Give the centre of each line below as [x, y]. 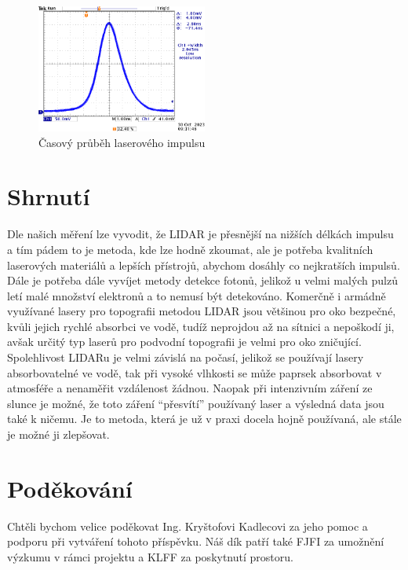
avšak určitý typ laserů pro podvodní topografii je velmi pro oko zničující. [184, 342]
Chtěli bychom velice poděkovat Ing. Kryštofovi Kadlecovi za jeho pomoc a [188, 526]
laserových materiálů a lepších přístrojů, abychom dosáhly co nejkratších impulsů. [204, 265]
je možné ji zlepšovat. [58, 434]
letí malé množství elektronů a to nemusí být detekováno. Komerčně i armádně [197, 295]
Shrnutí [49, 196]
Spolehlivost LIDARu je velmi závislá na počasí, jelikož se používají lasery [186, 357]
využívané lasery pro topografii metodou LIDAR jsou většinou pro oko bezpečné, [202, 311]
